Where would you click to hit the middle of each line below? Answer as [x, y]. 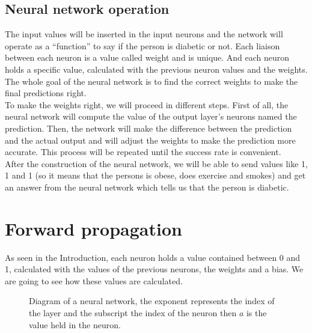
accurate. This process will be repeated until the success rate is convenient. [143, 152]
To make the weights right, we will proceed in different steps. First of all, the [147, 104]
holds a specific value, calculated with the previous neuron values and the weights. [156, 69]
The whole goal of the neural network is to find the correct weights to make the [151, 81]
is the [256, 313]
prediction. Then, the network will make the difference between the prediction [148, 128]
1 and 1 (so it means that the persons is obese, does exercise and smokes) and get [155, 175]
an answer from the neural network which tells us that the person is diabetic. [147, 187]
